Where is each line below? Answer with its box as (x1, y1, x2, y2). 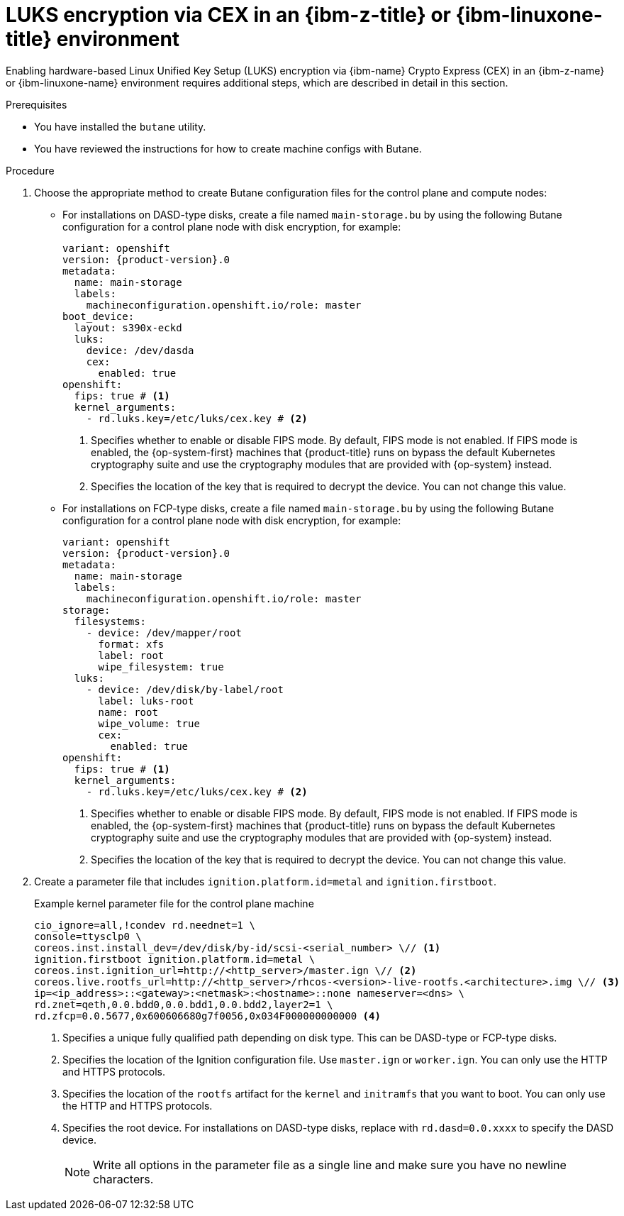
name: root (98, 706, 158, 718)
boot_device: (62, 310, 135, 322)
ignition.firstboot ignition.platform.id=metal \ (34, 953, 316, 965)
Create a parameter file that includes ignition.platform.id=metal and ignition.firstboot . (34, 875, 496, 888)
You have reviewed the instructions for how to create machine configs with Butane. (34, 142, 422, 155)
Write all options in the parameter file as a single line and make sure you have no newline (93, 1157, 567, 1172)
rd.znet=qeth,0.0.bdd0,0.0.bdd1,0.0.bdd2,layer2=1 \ (34, 998, 333, 1010)
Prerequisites (6, 98, 67, 111)
